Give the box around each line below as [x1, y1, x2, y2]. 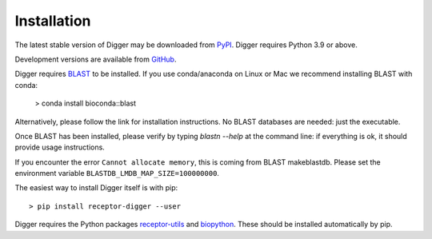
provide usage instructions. [14, 142, 106, 152]
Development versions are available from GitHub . [14, 54, 177, 64]
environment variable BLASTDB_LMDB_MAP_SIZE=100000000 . [14, 169, 220, 178]
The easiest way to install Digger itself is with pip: [14, 183, 178, 193]
